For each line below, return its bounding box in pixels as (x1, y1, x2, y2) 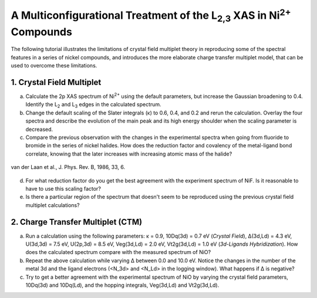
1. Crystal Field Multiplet (11, 77, 102, 87)
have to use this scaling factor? (25, 185, 101, 192)
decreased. (25, 126, 53, 133)
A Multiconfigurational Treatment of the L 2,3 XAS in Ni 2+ (11, 6, 291, 24)
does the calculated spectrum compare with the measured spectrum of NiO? (25, 249, 211, 256)
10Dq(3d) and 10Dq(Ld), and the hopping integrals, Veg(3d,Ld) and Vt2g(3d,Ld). (25, 282, 220, 289)
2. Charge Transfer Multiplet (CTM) (11, 217, 143, 227)
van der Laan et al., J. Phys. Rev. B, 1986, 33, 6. (11, 164, 126, 171)
